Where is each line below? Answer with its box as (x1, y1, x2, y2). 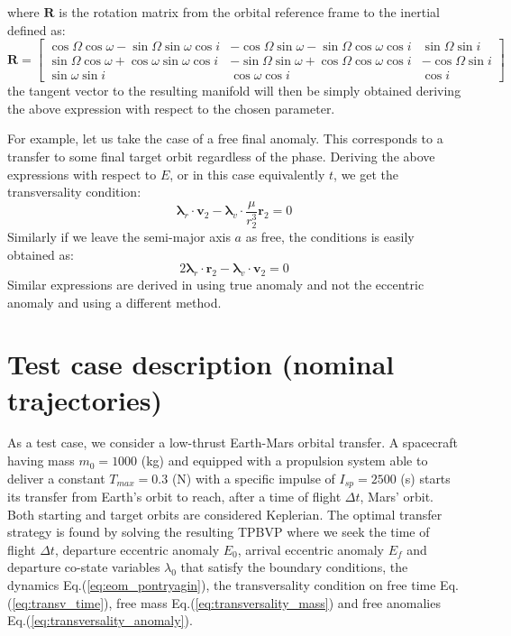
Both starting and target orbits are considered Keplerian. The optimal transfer (7, 504, 443, 523)
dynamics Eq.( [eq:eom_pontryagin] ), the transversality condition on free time (7, 576, 436, 595)
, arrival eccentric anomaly (237, 539, 385, 558)
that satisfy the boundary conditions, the (180, 558, 408, 576)
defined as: (7, 20, 66, 39)
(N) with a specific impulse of (171, 468, 335, 487)
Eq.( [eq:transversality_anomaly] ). (7, 611, 193, 630)
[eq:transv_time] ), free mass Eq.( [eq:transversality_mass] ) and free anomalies (12, 593, 441, 612)
